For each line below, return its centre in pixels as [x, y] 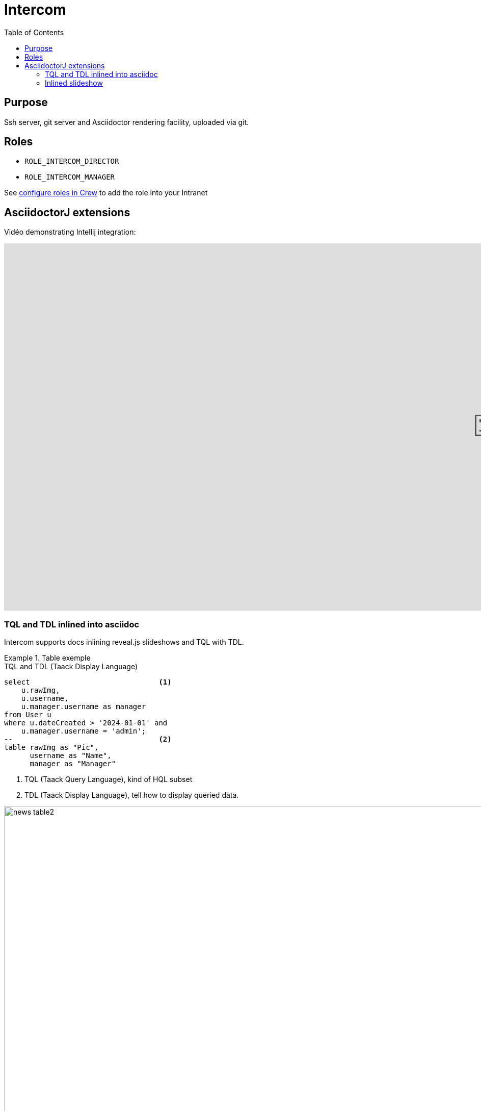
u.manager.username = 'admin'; [84, 731]
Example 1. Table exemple [47, 658]
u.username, [45, 699]
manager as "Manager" [73, 764]
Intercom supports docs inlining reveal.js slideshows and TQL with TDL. [124, 642]
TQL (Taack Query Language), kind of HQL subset [109, 779]
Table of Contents [34, 32]
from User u [28, 715]
